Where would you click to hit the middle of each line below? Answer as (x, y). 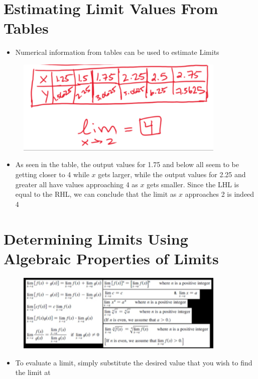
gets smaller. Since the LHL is (193, 184)
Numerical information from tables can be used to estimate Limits (117, 52)
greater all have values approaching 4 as (77, 184)
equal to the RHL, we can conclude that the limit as (96, 194)
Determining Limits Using (96, 238)
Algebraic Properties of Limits (111, 258)
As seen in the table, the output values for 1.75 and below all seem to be (127, 164)
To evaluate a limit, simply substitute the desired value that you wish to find (134, 362)
